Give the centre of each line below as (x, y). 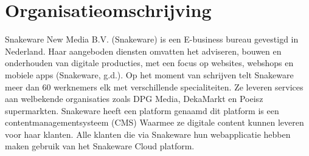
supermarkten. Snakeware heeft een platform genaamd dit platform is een (142, 110)
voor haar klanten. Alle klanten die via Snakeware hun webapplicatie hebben (148, 134)
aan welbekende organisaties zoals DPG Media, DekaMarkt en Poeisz (134, 99)
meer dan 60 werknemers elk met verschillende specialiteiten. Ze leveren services (154, 86)
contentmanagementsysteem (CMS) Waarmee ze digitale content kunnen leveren (154, 122)
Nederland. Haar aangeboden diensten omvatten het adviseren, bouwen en (143, 51)
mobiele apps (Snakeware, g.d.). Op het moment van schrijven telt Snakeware (149, 74)
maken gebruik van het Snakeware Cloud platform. (100, 146)
